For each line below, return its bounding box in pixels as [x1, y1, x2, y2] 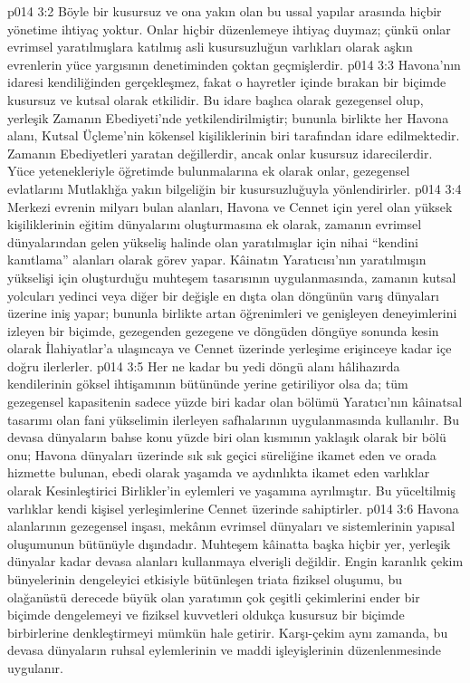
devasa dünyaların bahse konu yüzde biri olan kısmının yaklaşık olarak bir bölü [7, 428, 446, 447]
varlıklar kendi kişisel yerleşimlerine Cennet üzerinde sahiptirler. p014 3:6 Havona [7, 498, 459, 517]
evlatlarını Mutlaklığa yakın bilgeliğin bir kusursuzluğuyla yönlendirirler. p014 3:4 [7, 178, 462, 197]
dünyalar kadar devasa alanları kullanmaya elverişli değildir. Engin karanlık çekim [7, 552, 464, 571]
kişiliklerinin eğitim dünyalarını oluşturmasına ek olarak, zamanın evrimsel [7, 215, 422, 234]
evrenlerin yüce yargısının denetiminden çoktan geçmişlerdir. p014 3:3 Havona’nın [7, 54, 461, 73]
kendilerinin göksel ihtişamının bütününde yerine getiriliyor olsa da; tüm [7, 374, 408, 393]
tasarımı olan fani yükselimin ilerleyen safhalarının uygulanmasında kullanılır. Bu [7, 409, 459, 428]
